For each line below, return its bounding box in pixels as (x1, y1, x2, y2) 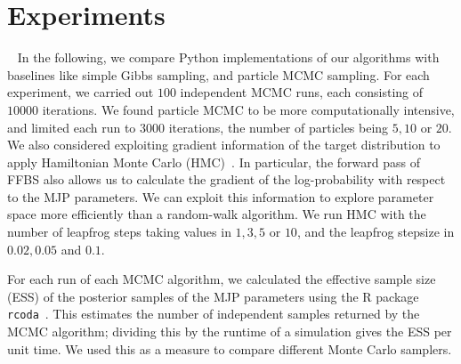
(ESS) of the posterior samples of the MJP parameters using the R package (7, 287, 419, 305)
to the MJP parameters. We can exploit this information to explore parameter (7, 187, 434, 206)
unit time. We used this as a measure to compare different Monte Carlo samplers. (7, 339, 452, 358)
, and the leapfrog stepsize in (296, 222, 455, 241)
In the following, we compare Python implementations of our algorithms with (17, 48, 440, 67)
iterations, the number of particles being (168, 117, 389, 136)
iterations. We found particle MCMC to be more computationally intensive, (42, 100, 455, 118)
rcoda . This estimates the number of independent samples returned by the (7, 304, 420, 323)
